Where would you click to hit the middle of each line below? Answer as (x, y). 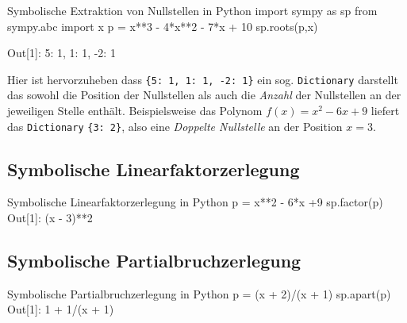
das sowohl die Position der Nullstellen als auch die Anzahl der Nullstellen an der (204, 95)
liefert (385, 111)
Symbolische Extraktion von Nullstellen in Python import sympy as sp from (192, 10)
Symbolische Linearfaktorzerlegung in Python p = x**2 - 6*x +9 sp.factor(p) (195, 202)
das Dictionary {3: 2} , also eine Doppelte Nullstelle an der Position (175, 126)
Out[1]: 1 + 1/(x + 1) (61, 309)
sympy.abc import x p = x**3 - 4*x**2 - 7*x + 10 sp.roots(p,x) (163, 26)
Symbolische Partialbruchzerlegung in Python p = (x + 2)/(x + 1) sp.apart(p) (199, 293)
